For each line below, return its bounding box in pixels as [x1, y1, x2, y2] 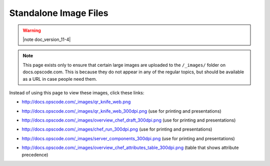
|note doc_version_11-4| [22, 36, 71, 42]
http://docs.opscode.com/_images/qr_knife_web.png [21, 99, 131, 105]
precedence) [21, 152, 48, 158]
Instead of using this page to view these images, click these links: [9, 90, 144, 96]
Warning [22, 27, 41, 33]
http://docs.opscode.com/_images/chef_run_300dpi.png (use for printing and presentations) [21, 126, 212, 132]
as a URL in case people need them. [22, 76, 97, 82]
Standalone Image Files [9, 7, 108, 18]
